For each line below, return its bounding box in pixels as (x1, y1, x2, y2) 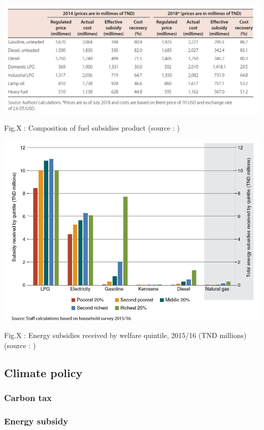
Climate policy (4, 364, 83, 380)
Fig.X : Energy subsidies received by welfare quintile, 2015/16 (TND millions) (4, 330, 247, 341)
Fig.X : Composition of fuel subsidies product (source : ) (4, 122, 180, 133)
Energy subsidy (4, 414, 69, 427)
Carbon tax (4, 391, 52, 404)
